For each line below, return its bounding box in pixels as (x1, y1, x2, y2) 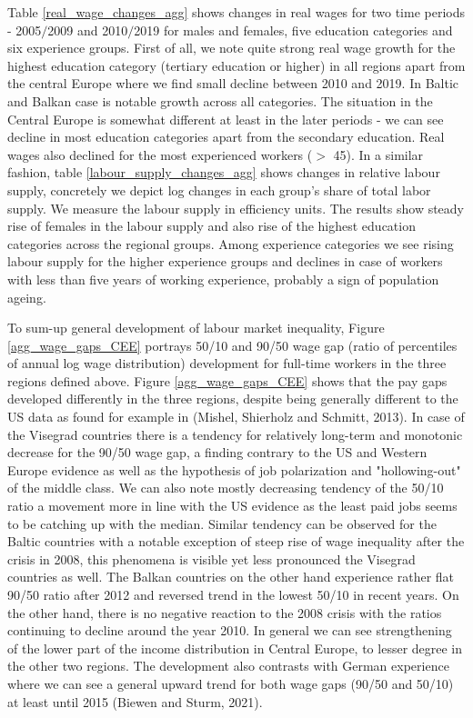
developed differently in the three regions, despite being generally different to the (7, 389, 458, 408)
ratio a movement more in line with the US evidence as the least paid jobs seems (7, 496, 458, 515)
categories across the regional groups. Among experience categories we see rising (7, 234, 454, 253)
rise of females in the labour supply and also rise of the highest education (7, 216, 416, 235)
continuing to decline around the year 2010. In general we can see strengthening (7, 621, 452, 640)
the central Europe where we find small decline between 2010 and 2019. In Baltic (7, 74, 458, 93)
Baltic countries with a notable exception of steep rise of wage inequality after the (7, 532, 465, 551)
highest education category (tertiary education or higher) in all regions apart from (7, 55, 466, 75)
